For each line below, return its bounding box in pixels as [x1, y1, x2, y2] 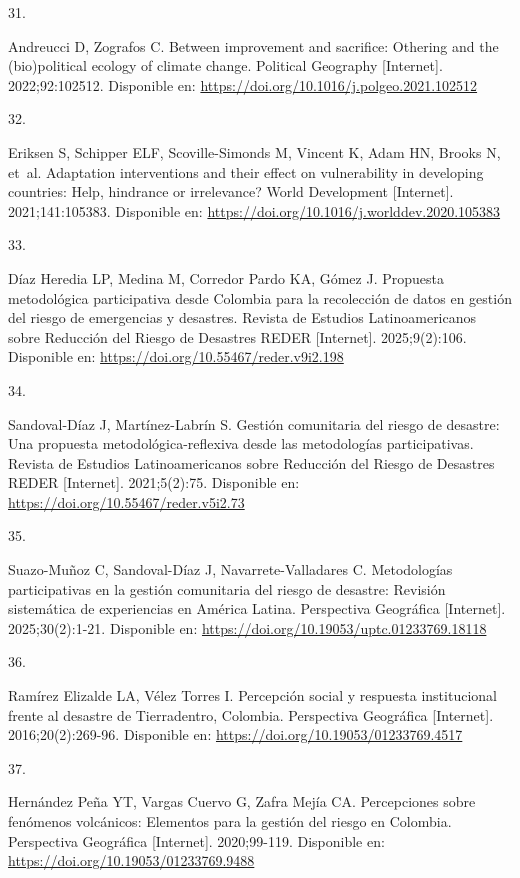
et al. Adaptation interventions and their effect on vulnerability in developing [8, 161, 484, 182]
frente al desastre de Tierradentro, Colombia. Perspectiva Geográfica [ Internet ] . [8, 704, 494, 725]
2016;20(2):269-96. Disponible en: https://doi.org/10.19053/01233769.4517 [8, 724, 463, 745]
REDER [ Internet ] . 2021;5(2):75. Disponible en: [8, 472, 300, 493]
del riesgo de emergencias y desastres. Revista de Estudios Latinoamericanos [8, 307, 477, 328]
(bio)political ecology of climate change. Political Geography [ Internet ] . [8, 55, 443, 76]
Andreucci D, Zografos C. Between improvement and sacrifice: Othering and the [8, 35, 499, 56]
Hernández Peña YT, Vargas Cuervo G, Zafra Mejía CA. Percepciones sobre [8, 791, 476, 812]
